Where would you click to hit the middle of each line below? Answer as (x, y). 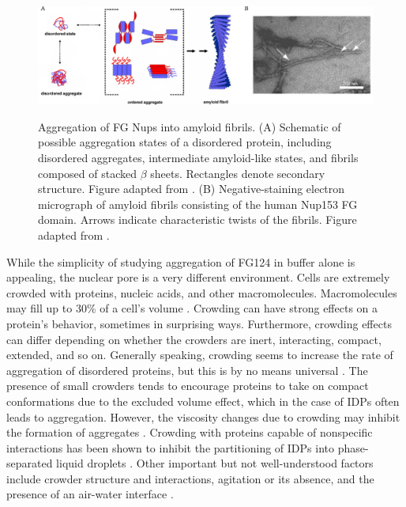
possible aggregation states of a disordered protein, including (185, 142)
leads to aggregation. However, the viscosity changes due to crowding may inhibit (203, 416)
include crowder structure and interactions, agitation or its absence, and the (190, 478)
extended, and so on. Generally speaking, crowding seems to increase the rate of (200, 355)
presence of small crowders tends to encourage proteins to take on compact (188, 386)
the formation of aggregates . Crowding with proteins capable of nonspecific (190, 432)
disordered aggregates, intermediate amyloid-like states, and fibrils (198, 157)
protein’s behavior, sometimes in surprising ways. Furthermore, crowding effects (199, 323)
